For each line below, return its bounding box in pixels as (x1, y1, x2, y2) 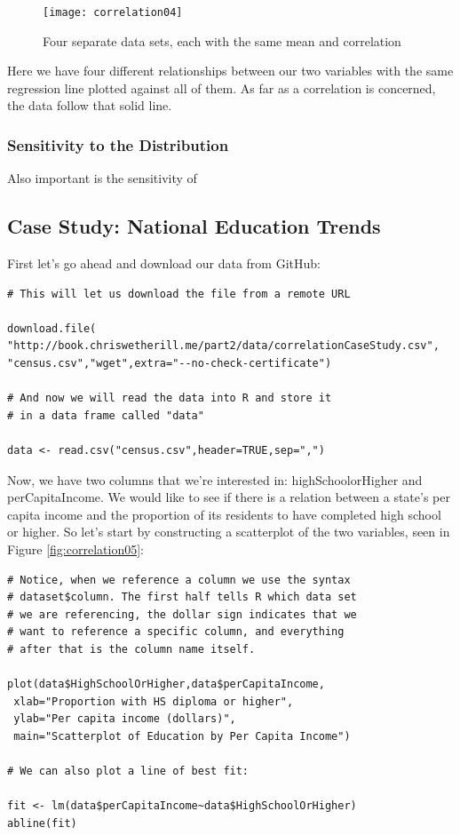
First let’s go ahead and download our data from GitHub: (7, 254, 321, 273)
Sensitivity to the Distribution (7, 133, 229, 155)
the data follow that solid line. (7, 96, 172, 115)
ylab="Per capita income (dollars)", (13, 712, 236, 726)
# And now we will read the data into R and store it (7, 392, 332, 405)
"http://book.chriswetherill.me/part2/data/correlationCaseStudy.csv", (7, 339, 440, 353)
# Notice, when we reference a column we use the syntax (7, 573, 351, 586)
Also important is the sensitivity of (7, 169, 197, 187)
